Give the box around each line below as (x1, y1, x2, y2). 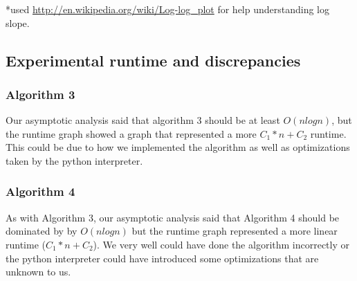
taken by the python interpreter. (6, 153, 143, 167)
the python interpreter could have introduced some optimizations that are (6, 251, 319, 265)
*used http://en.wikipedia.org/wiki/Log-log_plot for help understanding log (6, 2, 330, 16)
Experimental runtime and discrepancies (6, 49, 301, 71)
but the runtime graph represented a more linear (131, 224, 338, 238)
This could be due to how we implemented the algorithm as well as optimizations (6, 140, 350, 154)
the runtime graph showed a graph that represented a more (6, 126, 257, 140)
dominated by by (6, 224, 77, 238)
